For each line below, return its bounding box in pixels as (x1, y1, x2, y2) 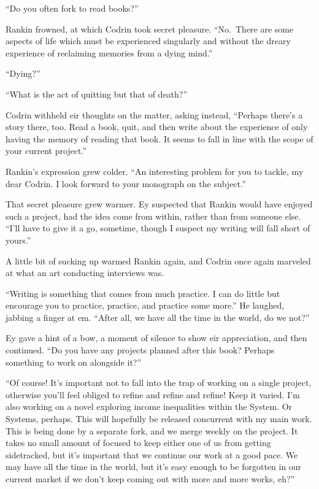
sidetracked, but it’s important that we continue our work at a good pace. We (6, 448, 298, 461)
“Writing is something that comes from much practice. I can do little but (6, 287, 280, 299)
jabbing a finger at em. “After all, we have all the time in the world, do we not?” (6, 310, 310, 323)
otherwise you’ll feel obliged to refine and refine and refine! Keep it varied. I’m (6, 388, 300, 401)
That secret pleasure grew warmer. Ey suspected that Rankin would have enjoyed (6, 198, 313, 210)
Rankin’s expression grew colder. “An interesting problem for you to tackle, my (6, 164, 304, 177)
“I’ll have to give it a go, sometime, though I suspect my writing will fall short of (6, 221, 310, 234)
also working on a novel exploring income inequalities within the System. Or (6, 400, 293, 413)
